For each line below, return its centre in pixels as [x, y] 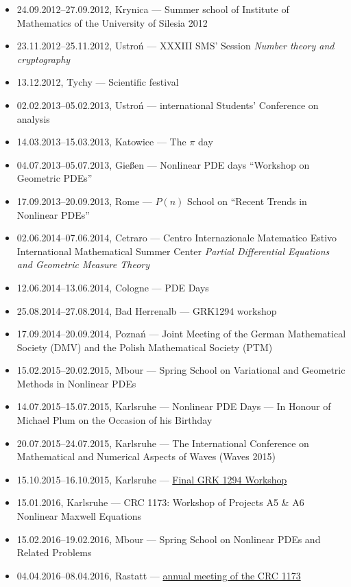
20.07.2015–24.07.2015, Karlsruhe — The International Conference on [163, 443]
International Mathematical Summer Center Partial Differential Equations [173, 251]
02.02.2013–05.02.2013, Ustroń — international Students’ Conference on [168, 105]
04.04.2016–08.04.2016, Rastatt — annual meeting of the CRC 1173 [159, 575]
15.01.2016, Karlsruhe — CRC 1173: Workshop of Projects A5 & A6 [160, 502]
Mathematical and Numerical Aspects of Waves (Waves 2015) [146, 456]
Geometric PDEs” [55, 178]
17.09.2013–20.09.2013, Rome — [84, 201]
